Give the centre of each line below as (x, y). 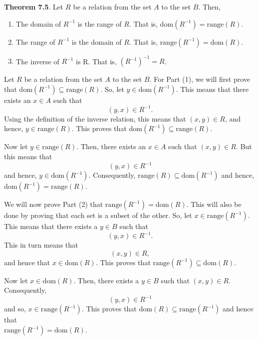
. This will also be (214, 204)
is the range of (99, 23)
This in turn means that (41, 245)
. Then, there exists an (111, 146)
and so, (15, 309)
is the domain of (97, 41)
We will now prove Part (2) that (54, 204)
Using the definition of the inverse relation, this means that (95, 118)
